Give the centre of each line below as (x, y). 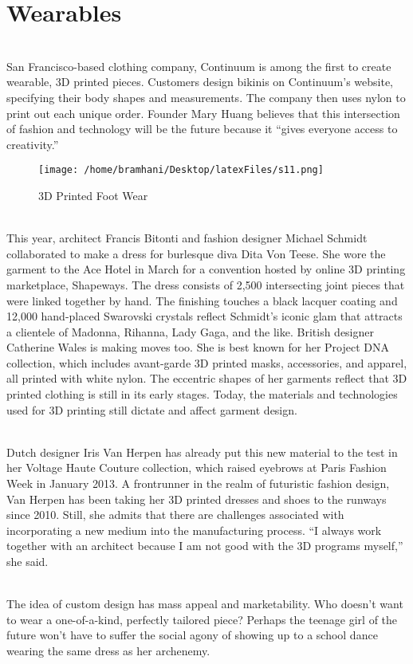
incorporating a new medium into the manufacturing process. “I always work (194, 530)
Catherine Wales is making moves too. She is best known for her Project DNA (198, 347)
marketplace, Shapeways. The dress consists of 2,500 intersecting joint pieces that (206, 284)
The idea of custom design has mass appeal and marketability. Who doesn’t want (205, 604)
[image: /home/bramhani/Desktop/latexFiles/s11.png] (181, 170)
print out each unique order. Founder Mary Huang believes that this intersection (203, 113)
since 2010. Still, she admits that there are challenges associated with (175, 515)
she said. (28, 561)
